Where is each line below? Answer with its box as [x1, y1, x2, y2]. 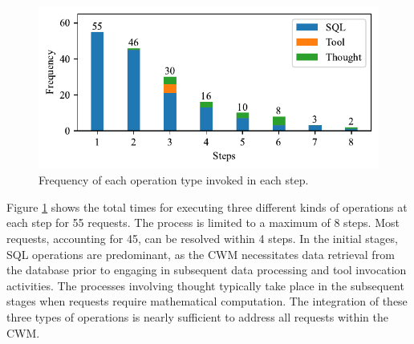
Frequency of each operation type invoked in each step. [39, 172, 309, 188]
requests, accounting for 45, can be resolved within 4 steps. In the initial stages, [6, 229, 398, 246]
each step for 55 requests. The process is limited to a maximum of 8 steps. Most [6, 214, 400, 231]
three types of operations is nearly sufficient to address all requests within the [6, 308, 389, 325]
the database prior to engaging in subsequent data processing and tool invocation [6, 261, 407, 278]
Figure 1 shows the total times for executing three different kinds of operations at [6, 198, 408, 215]
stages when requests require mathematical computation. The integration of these [6, 293, 408, 310]
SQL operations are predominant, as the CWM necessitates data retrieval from [6, 245, 395, 262]
